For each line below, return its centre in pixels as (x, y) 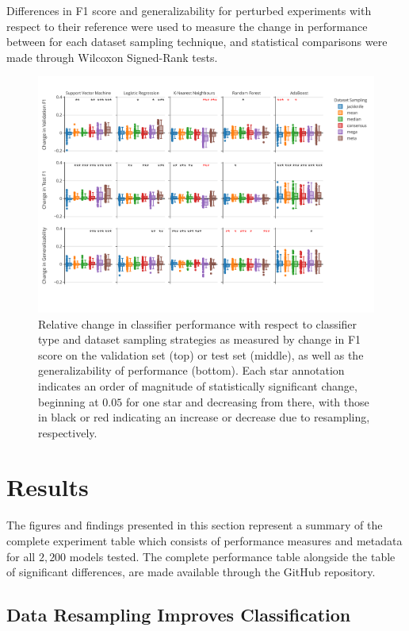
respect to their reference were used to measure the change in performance (187, 26)
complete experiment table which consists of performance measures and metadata (204, 541)
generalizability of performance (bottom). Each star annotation (191, 370)
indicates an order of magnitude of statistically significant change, (198, 385)
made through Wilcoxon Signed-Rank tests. (112, 57)
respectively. (68, 432)
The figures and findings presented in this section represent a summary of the (195, 525)
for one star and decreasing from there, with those (247, 401)
